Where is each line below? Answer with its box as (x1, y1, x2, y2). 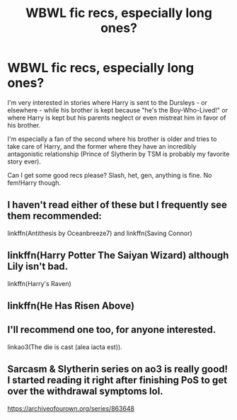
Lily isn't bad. (7, 261, 69, 273)
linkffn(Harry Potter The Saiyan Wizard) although (7, 249, 229, 261)
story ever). (7, 157, 41, 166)
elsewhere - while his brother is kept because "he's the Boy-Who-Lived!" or (7, 106, 229, 114)
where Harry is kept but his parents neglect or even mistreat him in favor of (7, 113, 226, 122)
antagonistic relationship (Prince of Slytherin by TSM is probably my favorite (7, 149, 230, 158)
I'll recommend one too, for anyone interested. (7, 324, 216, 336)
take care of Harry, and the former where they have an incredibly (7, 142, 197, 150)
